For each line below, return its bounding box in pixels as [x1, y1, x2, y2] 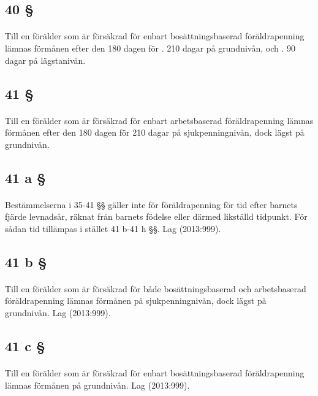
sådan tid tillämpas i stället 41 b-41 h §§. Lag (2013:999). [5, 222, 221, 235]
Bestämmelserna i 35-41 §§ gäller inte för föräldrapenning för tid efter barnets [5, 198, 298, 211]
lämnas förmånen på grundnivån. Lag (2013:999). [5, 378, 190, 391]
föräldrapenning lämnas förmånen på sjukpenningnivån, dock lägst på [5, 294, 267, 307]
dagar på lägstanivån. [5, 53, 86, 66]
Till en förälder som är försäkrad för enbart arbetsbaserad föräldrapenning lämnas [5, 114, 314, 126]
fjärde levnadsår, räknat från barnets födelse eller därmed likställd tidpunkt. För [5, 210, 308, 223]
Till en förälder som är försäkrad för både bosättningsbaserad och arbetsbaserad [5, 282, 306, 295]
